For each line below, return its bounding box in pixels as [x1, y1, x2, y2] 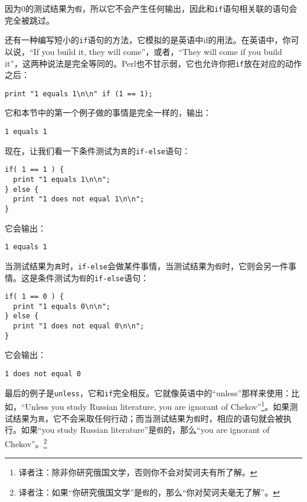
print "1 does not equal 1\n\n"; [13, 195, 145, 204]
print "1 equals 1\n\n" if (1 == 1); [5, 89, 153, 98]
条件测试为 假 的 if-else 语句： [37, 271, 149, 283]
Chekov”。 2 [5, 435, 47, 449]
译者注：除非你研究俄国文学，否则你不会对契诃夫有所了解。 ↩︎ [18, 466, 257, 478]
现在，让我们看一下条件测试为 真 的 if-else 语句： [5, 144, 191, 157]
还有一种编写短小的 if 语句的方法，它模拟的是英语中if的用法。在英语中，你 [5, 34, 291, 46]
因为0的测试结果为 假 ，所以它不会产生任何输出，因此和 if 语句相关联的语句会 [5, 2, 298, 14]
